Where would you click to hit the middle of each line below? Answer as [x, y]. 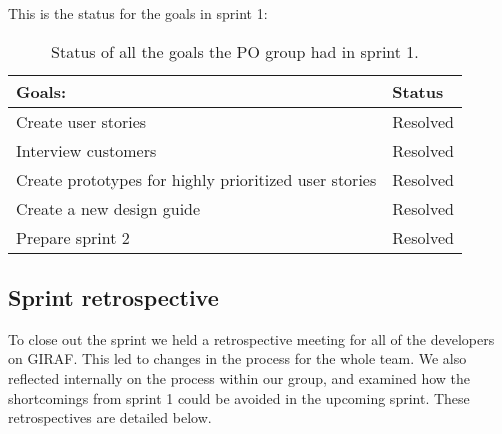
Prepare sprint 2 [73, 237]
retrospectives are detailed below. [110, 417]
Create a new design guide [108, 208]
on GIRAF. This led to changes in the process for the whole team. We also [237, 358]
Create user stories [81, 121]
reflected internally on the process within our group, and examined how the [239, 377]
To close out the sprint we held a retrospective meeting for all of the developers [251, 338]
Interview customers [86, 150]
